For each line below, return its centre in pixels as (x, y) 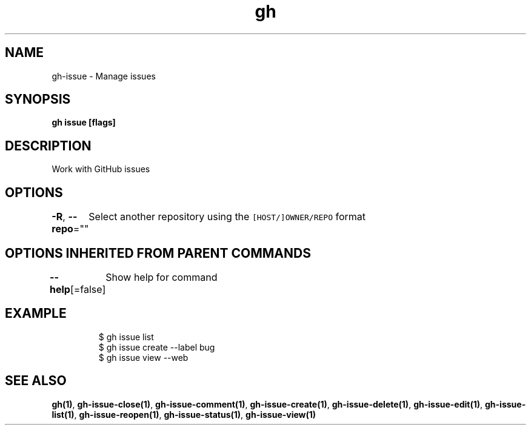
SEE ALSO (36, 381)
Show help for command (162, 277)
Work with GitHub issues (101, 169)
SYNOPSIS (38, 99)
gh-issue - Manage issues (104, 76)
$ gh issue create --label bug (157, 347)
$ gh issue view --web (143, 357)
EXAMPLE (36, 314)
